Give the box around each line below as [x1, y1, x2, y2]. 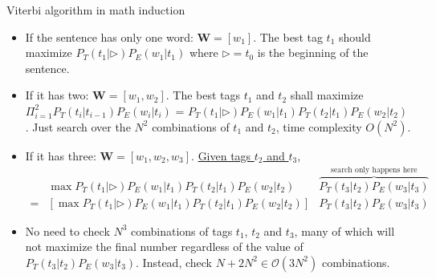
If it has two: [25, 87, 89, 103]
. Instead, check [136, 253, 212, 270]
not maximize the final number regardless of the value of [25, 238, 304, 255]
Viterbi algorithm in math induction [6, 2, 185, 18]
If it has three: [25, 147, 96, 164]
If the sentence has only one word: [25, 28, 194, 45]
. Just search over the [25, 118, 131, 135]
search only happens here [331, 165, 418, 174]
